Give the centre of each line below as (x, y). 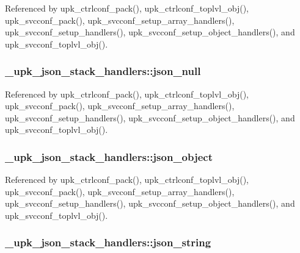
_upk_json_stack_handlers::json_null (103, 71)
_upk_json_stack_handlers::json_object (109, 156)
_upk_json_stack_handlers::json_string (108, 242)
